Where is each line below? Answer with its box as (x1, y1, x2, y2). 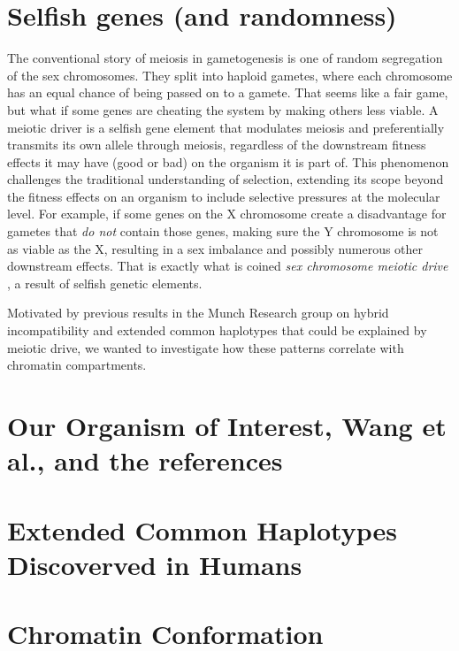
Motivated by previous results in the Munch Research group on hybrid (7, 303, 389, 322)
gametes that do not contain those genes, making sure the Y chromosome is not (7, 222, 439, 241)
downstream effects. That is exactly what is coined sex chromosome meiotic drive (7, 257, 448, 275)
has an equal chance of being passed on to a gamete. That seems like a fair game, (7, 83, 448, 102)
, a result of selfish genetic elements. (7, 273, 203, 292)
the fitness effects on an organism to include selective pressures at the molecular (7, 187, 440, 205)
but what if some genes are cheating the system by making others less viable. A (7, 100, 439, 119)
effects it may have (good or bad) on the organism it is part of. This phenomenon (7, 152, 449, 171)
